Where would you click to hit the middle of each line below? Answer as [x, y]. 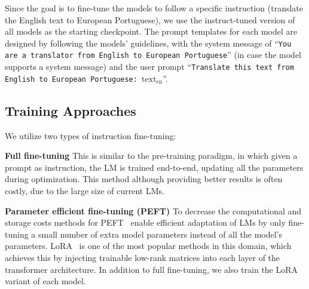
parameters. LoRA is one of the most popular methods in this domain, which [148, 246]
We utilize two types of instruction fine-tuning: [91, 135]
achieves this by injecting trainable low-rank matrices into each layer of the [143, 257]
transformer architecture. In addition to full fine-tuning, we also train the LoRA [152, 269]
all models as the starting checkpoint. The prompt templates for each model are [151, 31]
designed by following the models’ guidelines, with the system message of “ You [148, 43]
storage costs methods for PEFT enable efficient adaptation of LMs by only [145, 222]
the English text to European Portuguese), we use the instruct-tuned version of [150, 19]
